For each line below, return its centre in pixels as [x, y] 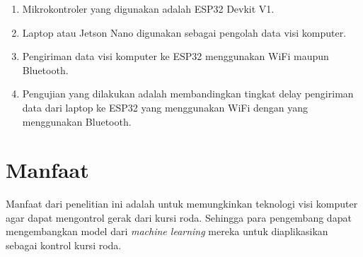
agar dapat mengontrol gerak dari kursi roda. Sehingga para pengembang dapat [179, 217]
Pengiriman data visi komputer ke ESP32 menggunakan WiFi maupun [175, 56]
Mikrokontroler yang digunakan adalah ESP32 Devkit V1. [148, 8]
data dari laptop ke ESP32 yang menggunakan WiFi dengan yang [165, 107]
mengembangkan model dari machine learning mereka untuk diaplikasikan [167, 231]
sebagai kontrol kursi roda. [64, 245]
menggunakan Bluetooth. [77, 121]
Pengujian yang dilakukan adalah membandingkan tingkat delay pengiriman [188, 94]
